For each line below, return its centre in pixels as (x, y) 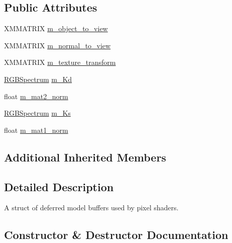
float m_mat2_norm (36, 96)
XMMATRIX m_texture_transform (60, 62)
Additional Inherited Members (85, 157)
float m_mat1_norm (36, 130)
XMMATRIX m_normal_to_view (57, 45)
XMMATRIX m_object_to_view (56, 28)
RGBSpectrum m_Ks (37, 113)
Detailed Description (59, 186)
